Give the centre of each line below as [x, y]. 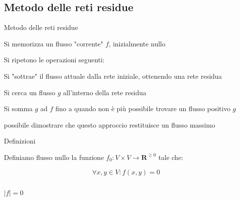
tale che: [171, 157]
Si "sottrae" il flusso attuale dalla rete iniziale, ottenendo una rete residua [113, 76]
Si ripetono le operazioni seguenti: [54, 60]
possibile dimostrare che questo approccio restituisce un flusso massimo [110, 124]
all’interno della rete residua [104, 92]
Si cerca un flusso [30, 92]
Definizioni [20, 141]
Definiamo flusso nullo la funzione [54, 157]
